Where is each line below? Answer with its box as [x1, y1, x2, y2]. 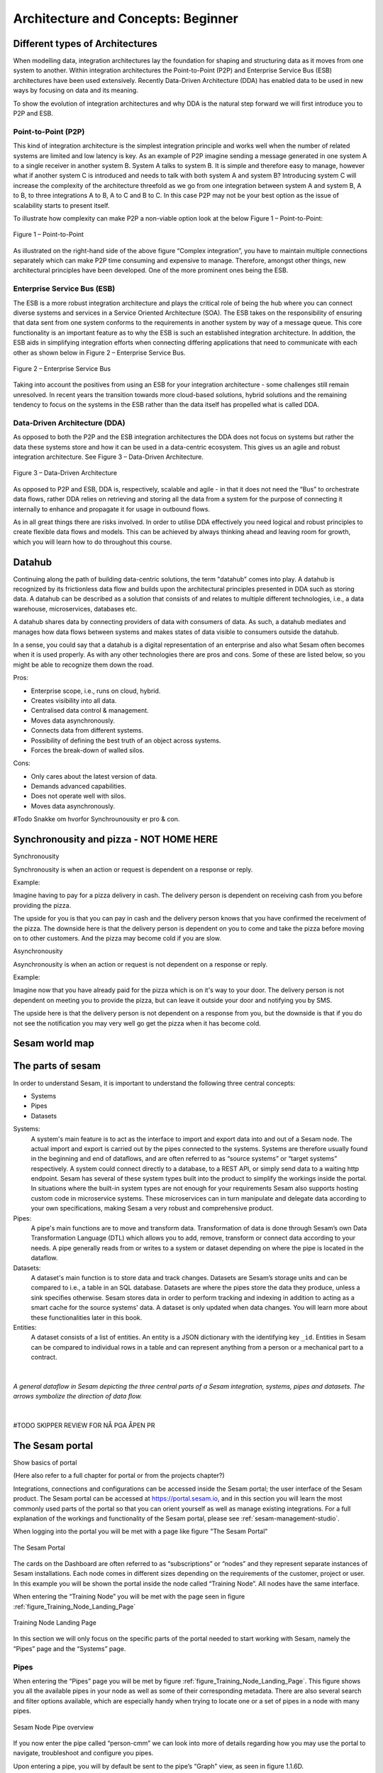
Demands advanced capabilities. [30, 782, 127, 791]
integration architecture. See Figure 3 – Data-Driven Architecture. [13, 452, 204, 461]
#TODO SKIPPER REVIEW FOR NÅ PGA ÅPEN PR [13, 1421, 155, 1430]
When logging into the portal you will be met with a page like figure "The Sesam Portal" [13, 1527, 268, 1535]
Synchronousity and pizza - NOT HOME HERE [13, 833, 218, 845]
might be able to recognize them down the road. [13, 660, 154, 669]
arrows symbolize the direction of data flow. [13, 1392, 143, 1401]
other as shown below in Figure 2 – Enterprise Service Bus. [13, 348, 186, 357]
